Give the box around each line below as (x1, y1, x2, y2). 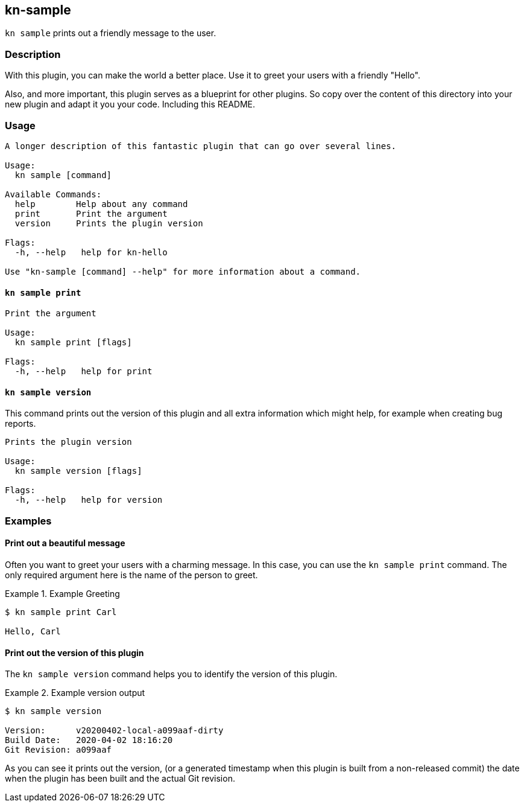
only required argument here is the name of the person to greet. (5, 569, 258, 580)
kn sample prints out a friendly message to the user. (5, 28, 216, 39)
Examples (5, 514, 52, 527)
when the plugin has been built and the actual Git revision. (5, 773, 235, 784)
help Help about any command (14, 199, 188, 209)
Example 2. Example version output (5, 687, 145, 698)
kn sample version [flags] (14, 466, 142, 476)
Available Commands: (5, 189, 102, 199)
